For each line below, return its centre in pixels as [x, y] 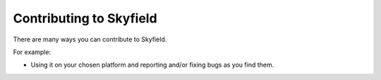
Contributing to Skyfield [85, 18]
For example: [32, 52]
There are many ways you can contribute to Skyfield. [90, 39]
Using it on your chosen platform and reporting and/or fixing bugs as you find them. [152, 65]
